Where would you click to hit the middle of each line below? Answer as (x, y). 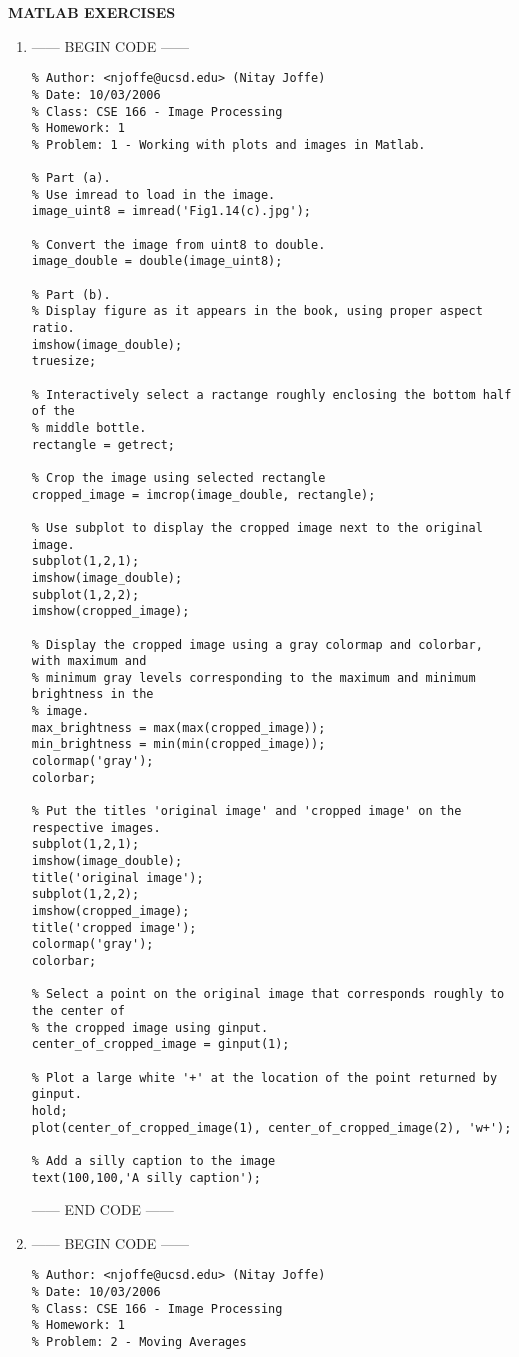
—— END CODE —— (102, 1209)
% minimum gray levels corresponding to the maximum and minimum (253, 677)
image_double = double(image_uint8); (157, 261)
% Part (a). (71, 178)
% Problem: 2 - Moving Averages (139, 1341)
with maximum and (89, 661)
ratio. (53, 328)
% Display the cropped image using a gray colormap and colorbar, (257, 644)
